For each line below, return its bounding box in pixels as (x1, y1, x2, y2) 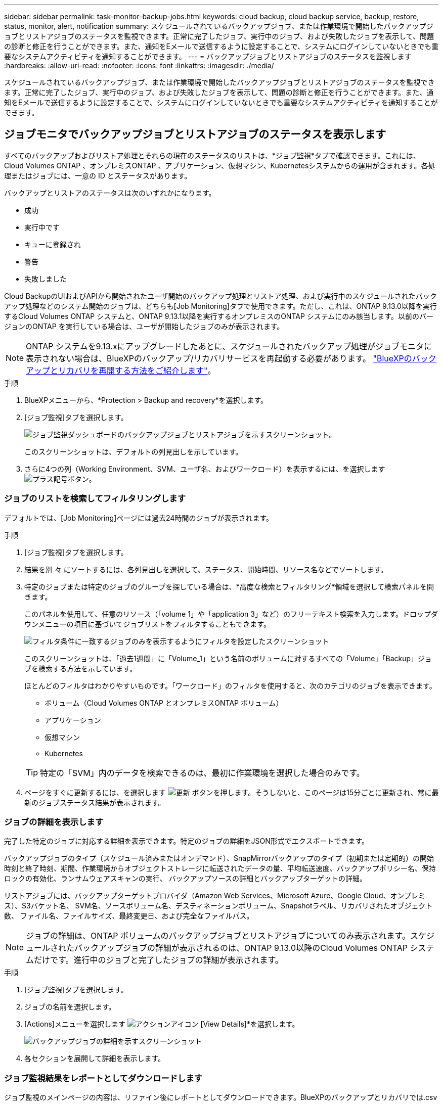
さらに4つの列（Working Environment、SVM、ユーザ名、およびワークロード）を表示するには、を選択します (24, 464, 385, 473)
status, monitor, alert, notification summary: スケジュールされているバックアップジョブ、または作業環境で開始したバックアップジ (4, 22, 433, 30)
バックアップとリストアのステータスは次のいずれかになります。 (4, 188, 216, 197)
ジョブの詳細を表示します (4, 816, 104, 827)
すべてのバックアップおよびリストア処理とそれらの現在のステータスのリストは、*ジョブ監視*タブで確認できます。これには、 (4, 151, 420, 160)
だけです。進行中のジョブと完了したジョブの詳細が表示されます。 (34, 955, 283, 965)
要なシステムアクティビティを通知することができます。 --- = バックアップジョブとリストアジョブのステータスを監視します (4, 52, 412, 61)
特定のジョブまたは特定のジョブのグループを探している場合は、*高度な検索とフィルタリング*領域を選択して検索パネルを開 (24, 582, 434, 591)
